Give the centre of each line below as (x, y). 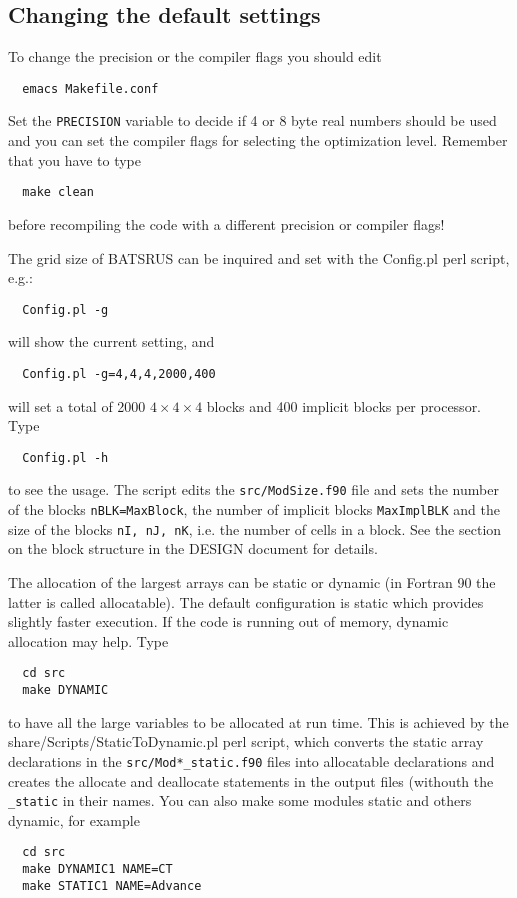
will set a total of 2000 (77, 405)
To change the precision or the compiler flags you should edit (195, 56)
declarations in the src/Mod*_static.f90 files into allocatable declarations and (251, 760)
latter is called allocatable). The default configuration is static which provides (246, 601)
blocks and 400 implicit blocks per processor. (344, 405)
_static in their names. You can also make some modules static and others (240, 800)
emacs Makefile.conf (90, 88)
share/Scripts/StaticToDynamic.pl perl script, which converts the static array (246, 741)
